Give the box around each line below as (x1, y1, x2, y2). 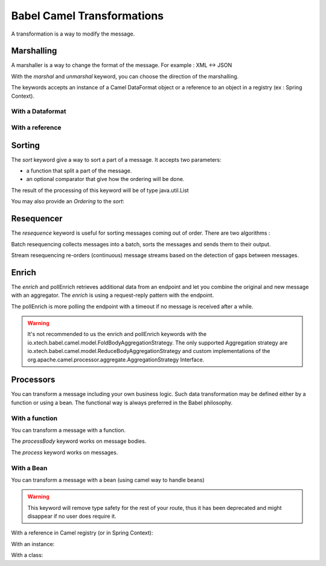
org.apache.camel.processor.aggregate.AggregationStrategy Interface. (27, 356, 205, 363)
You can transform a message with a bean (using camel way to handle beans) (11, 476, 205, 483)
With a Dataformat (11, 107, 66, 116)
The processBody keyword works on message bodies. (11, 437, 147, 445)
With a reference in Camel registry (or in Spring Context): (11, 529, 153, 536)
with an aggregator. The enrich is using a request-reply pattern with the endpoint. (11, 291, 214, 299)
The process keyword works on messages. (11, 448, 118, 456)
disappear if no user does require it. (27, 513, 117, 520)
